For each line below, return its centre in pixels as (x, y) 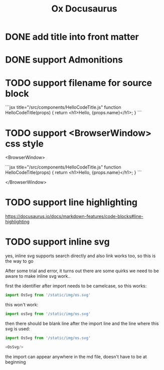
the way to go (19, 261)
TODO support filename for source (78, 83)
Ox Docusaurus (84, 9)
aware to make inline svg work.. (38, 276)
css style (25, 144)
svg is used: (18, 328)
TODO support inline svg (57, 242)
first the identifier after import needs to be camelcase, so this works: (76, 286)
